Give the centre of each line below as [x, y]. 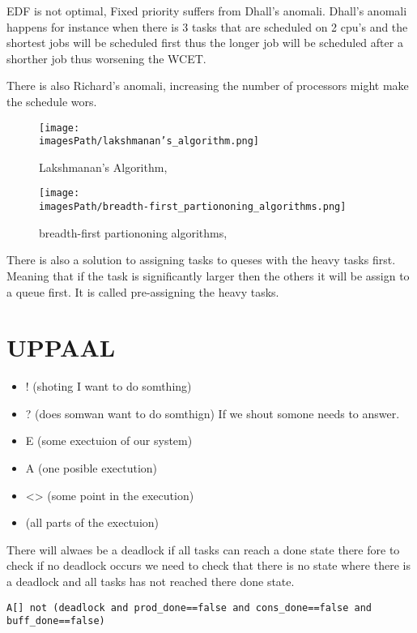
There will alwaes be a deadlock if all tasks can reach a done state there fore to [203, 549]
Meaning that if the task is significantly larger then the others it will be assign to [208, 275]
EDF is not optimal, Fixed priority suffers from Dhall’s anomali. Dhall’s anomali [207, 11]
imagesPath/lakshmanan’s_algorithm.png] [149, 141]
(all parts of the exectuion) [92, 522]
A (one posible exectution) [91, 468]
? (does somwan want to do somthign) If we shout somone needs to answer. [213, 413]
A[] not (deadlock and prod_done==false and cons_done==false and [189, 607]
